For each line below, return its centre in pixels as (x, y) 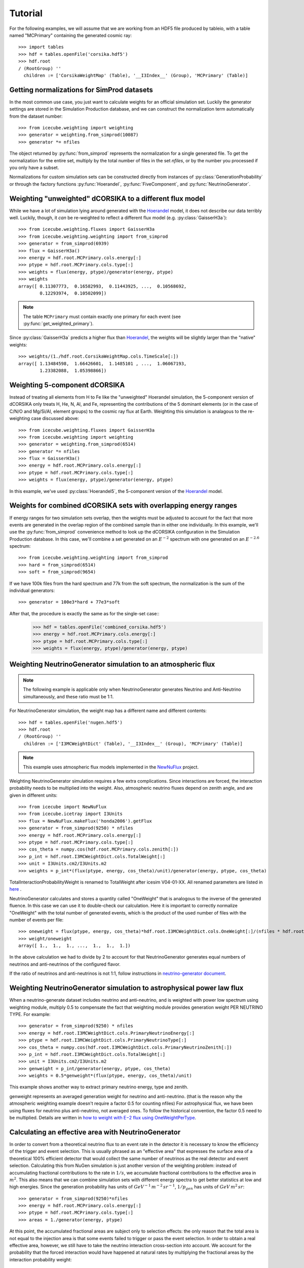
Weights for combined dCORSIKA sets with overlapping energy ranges (123, 505)
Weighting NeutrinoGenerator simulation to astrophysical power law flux (126, 988)
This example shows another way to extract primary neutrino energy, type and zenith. (99, 1087)
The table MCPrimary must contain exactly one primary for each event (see (102, 316)
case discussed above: (55, 418)
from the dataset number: (36, 116)
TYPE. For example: (30, 1014)
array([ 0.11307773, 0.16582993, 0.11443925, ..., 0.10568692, (103, 286)
